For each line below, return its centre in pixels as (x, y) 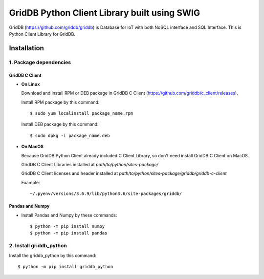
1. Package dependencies (40, 62)
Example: (31, 182)
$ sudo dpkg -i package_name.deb (70, 135)
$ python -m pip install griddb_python (66, 267)
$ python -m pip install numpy (67, 226)
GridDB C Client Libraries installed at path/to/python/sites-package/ (90, 165)
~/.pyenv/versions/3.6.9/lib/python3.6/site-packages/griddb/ (106, 194)
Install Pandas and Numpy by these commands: (69, 215)
